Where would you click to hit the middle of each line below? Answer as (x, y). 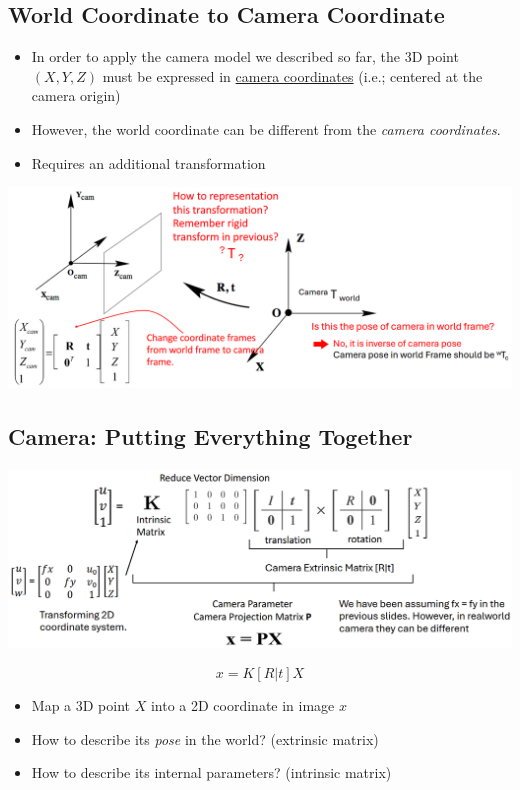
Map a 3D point (81, 705)
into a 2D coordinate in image (242, 705)
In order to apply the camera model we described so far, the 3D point (245, 56)
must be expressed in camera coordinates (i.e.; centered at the (292, 75)
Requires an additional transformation (148, 162)
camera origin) (76, 95)
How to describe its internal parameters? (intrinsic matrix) (211, 772)
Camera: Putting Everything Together (210, 435)
